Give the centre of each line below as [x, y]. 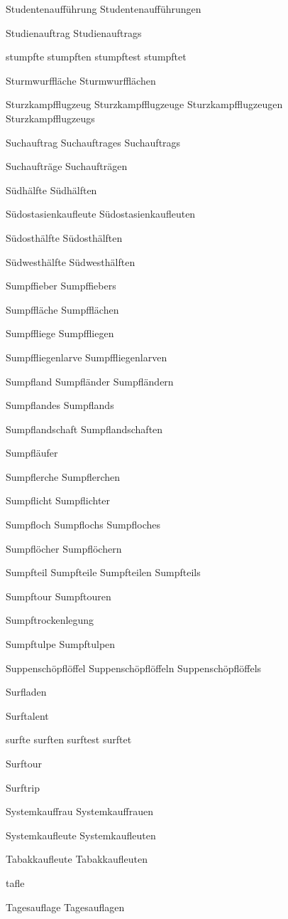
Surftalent [27, 715]
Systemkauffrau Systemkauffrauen [79, 811]
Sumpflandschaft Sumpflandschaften [84, 429]
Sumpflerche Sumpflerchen [63, 476]
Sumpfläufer [32, 453]
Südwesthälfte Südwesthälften [71, 261]
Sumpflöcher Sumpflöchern [64, 548]
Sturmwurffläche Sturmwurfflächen [81, 80]
